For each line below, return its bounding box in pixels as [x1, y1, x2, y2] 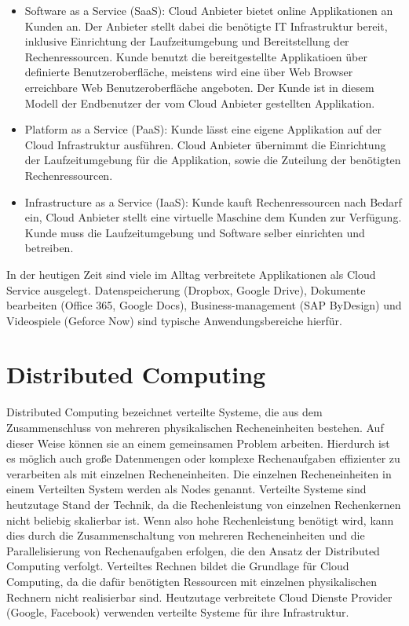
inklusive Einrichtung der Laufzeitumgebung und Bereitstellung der [24, 33, 349, 49]
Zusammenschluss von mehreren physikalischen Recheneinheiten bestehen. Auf [6, 419, 384, 435]
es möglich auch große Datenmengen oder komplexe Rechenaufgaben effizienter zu [6, 450, 400, 467]
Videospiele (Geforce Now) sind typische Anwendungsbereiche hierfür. [6, 312, 342, 328]
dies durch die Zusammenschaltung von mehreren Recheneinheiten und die [6, 527, 365, 544]
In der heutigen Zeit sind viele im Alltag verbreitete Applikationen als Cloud [6, 265, 376, 282]
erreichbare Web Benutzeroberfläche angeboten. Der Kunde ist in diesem [24, 79, 374, 95]
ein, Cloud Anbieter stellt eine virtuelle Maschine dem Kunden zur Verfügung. [24, 209, 402, 225]
